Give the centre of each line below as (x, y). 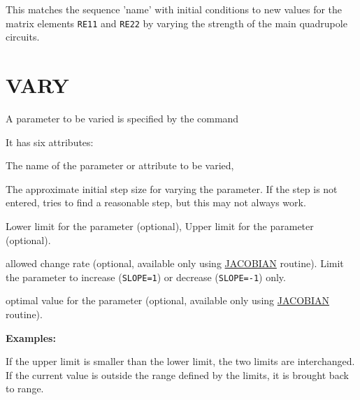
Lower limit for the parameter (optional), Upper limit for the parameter (160, 226)
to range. (25, 388)
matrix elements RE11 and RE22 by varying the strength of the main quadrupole (177, 23)
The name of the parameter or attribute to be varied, (120, 165)
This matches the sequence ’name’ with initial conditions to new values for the (174, 9)
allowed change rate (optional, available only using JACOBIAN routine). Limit (175, 263)
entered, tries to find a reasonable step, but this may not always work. (156, 202)
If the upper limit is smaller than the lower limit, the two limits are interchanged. (180, 361)
